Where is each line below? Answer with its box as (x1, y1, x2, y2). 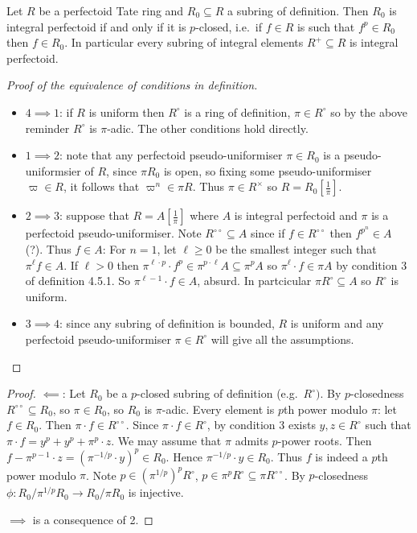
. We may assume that (111, 432, 222, 448)
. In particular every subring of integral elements (64, 34, 304, 51)
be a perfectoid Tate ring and (39, 2, 184, 19)
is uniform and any (290, 315, 384, 332)
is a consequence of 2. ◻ (32, 511, 153, 528)
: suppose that (59, 207, 129, 224)
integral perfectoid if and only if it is (6, 18, 186, 35)
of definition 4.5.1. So (25, 272, 131, 289)
